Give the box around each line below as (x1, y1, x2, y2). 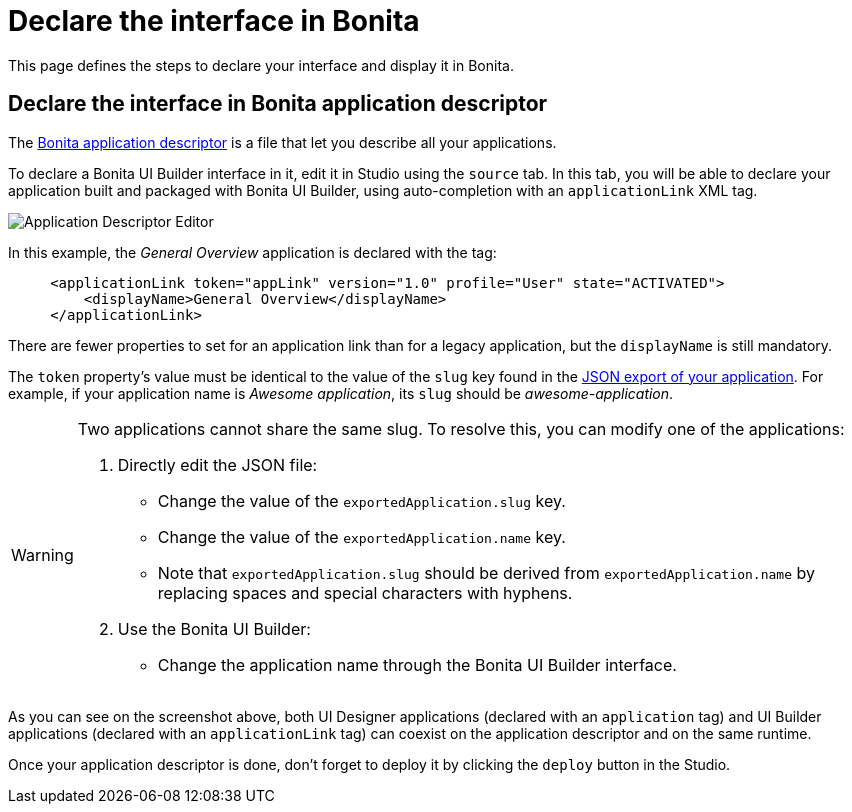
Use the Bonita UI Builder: (117, 618, 311, 639)
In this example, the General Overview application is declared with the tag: (8, 243, 497, 261)
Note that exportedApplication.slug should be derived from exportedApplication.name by (157, 562, 815, 583)
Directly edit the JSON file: (117, 454, 318, 475)
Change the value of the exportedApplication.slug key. (157, 490, 566, 511)
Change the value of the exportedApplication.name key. (157, 526, 566, 547)
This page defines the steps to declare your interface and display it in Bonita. (8, 56, 514, 74)
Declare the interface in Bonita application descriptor (8, 91, 548, 117)
